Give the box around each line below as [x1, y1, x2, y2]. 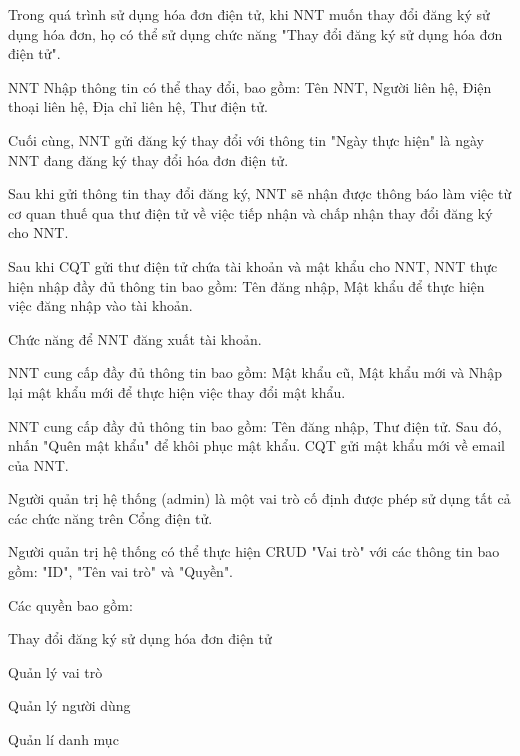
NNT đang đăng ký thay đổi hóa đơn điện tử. [8, 149, 289, 170]
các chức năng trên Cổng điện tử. [8, 507, 213, 528]
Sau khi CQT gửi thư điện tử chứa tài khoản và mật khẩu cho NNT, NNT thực [8, 255, 498, 276]
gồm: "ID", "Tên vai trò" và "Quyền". [8, 561, 234, 582]
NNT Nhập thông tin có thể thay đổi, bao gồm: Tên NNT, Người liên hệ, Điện [8, 76, 492, 97]
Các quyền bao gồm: [8, 594, 133, 615]
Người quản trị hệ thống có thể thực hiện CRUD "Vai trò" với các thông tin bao [8, 541, 500, 562]
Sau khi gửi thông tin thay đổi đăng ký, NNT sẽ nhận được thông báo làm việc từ [8, 183, 512, 204]
